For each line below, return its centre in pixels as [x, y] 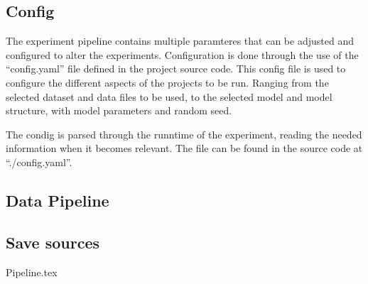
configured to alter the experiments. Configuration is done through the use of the [182, 54]
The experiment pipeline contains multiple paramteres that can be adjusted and [180, 41]
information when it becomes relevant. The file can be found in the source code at [184, 148]
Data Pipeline [58, 200]
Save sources [53, 242]
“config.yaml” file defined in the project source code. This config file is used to [176, 69]
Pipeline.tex [32, 272]
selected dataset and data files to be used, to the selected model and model [169, 96]
